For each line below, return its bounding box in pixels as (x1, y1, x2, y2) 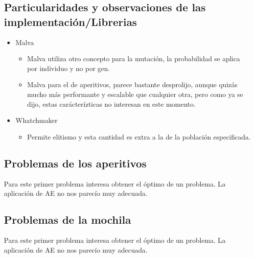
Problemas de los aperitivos (4, 155, 147, 170)
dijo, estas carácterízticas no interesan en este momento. (27, 98, 196, 109)
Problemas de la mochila (4, 212, 131, 227)
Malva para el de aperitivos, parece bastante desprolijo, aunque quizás (27, 79, 238, 90)
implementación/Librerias (4, 14, 137, 29)
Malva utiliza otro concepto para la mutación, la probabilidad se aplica (27, 53, 240, 64)
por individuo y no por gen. (27, 63, 110, 73)
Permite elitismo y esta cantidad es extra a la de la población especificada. (27, 131, 251, 141)
